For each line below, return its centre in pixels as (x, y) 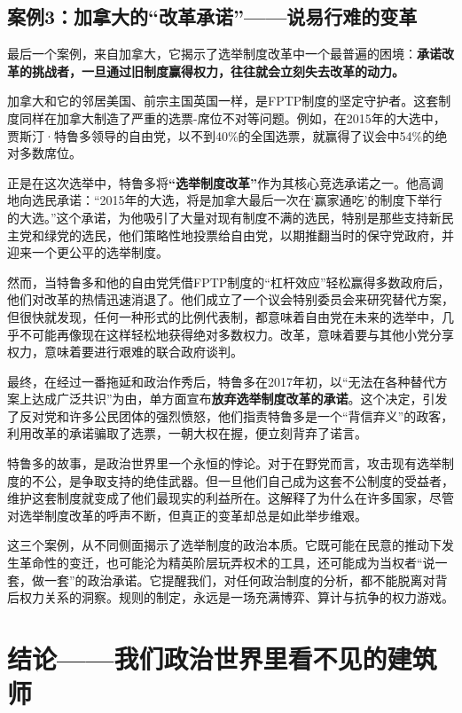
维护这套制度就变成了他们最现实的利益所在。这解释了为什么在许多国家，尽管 (231, 498)
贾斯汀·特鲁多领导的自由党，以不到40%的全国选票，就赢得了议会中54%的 (221, 135)
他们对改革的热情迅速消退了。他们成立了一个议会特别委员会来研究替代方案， (231, 299)
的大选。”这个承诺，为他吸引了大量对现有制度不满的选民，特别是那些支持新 (224, 217)
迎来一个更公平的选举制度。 (88, 252)
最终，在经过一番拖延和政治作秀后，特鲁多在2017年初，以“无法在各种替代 (221, 381)
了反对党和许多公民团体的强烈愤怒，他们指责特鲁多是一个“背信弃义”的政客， (231, 415)
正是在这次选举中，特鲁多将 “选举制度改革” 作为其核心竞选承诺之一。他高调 (225, 182)
